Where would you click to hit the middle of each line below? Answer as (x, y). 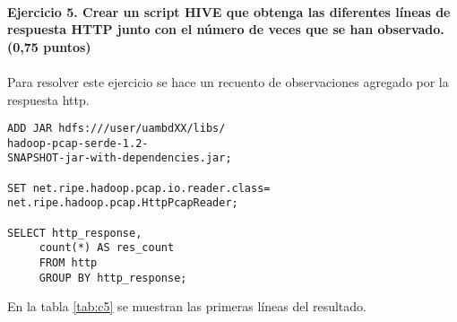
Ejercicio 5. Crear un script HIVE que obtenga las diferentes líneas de (229, 11)
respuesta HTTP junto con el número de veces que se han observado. (226, 29)
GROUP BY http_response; (113, 278)
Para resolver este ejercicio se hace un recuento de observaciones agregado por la (228, 81)
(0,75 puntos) (49, 46)
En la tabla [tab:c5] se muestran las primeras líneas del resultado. (187, 306)
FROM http (68, 263)
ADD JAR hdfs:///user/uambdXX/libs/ (116, 129)
